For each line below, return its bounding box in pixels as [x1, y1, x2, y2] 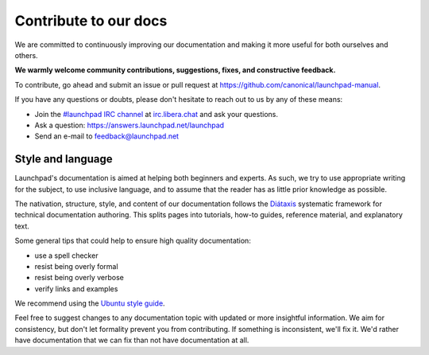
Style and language [14, 152, 113, 166]
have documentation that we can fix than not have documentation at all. [14, 335, 249, 345]
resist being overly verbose [34, 273, 125, 283]
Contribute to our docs [14, 12, 168, 29]
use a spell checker [34, 251, 99, 260]
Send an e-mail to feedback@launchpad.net [34, 131, 179, 141]
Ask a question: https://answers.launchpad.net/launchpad [34, 120, 225, 130]
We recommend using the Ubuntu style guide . [14, 298, 166, 308]
